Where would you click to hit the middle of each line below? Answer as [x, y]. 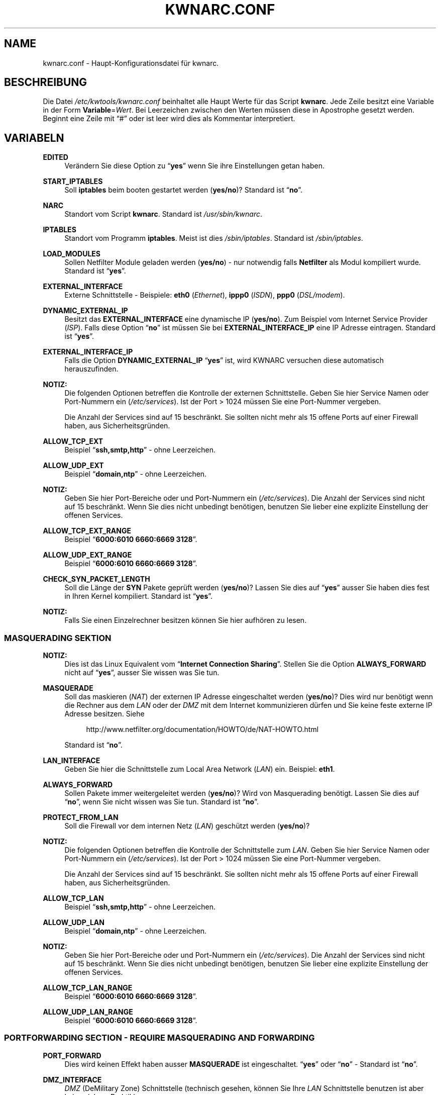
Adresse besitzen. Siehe [104, 714]
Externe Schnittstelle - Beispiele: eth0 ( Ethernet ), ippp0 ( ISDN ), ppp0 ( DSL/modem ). [205, 295]
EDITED [56, 157]
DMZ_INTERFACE [72, 1079]
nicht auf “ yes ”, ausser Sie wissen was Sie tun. [142, 673]
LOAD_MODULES [72, 254]
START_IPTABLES [73, 181]
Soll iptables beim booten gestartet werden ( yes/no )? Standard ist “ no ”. [184, 190]
